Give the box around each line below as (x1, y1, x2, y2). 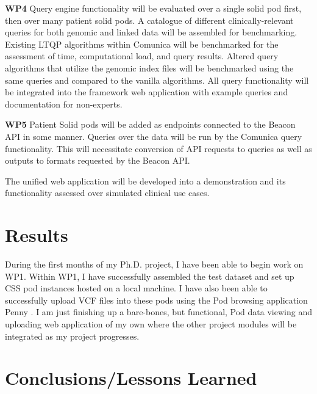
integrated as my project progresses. (5, 329, 140, 342)
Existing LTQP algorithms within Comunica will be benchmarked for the (5, 37, 279, 50)
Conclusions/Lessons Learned (5, 365, 257, 390)
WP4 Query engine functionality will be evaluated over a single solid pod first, (5, 2, 302, 14)
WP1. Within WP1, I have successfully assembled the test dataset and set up (5, 269, 294, 282)
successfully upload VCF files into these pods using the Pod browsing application (5, 293, 308, 306)
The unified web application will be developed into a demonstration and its (5, 174, 286, 187)
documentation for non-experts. (5, 97, 123, 110)
